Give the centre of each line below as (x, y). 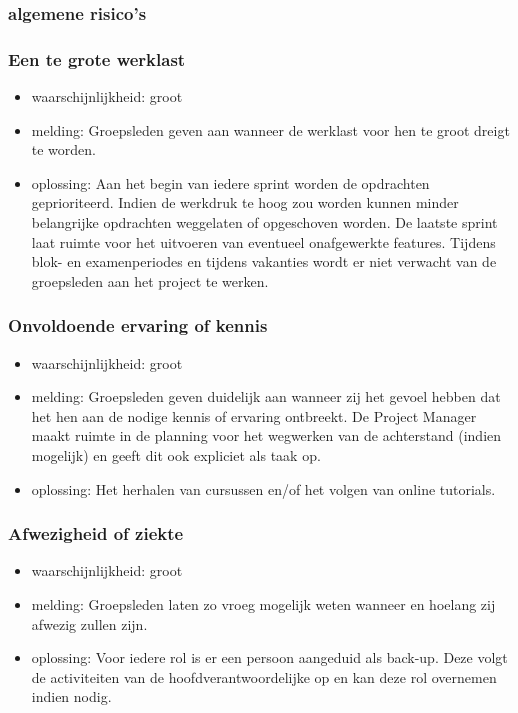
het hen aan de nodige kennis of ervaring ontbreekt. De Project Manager (254, 415)
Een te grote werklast (97, 58)
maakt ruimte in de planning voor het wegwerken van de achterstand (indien (266, 435)
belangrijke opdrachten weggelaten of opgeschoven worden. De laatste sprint (264, 222)
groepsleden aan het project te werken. (150, 280)
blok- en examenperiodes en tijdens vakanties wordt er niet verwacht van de (264, 261)
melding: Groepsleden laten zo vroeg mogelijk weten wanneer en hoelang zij (263, 604)
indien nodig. (71, 696)
